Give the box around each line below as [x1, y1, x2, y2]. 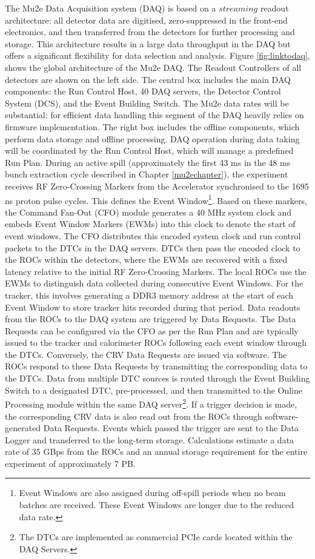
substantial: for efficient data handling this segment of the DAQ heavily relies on [5, 108, 304, 121]
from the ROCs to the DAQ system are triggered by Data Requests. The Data [5, 313, 296, 325]
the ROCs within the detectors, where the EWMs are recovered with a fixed [5, 253, 288, 266]
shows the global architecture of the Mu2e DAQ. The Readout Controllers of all [5, 61, 302, 73]
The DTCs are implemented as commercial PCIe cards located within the [19, 531, 293, 543]
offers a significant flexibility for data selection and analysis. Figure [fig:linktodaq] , [5, 49, 310, 62]
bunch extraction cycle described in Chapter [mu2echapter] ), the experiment [5, 168, 288, 180]
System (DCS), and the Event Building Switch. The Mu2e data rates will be [5, 96, 289, 109]
